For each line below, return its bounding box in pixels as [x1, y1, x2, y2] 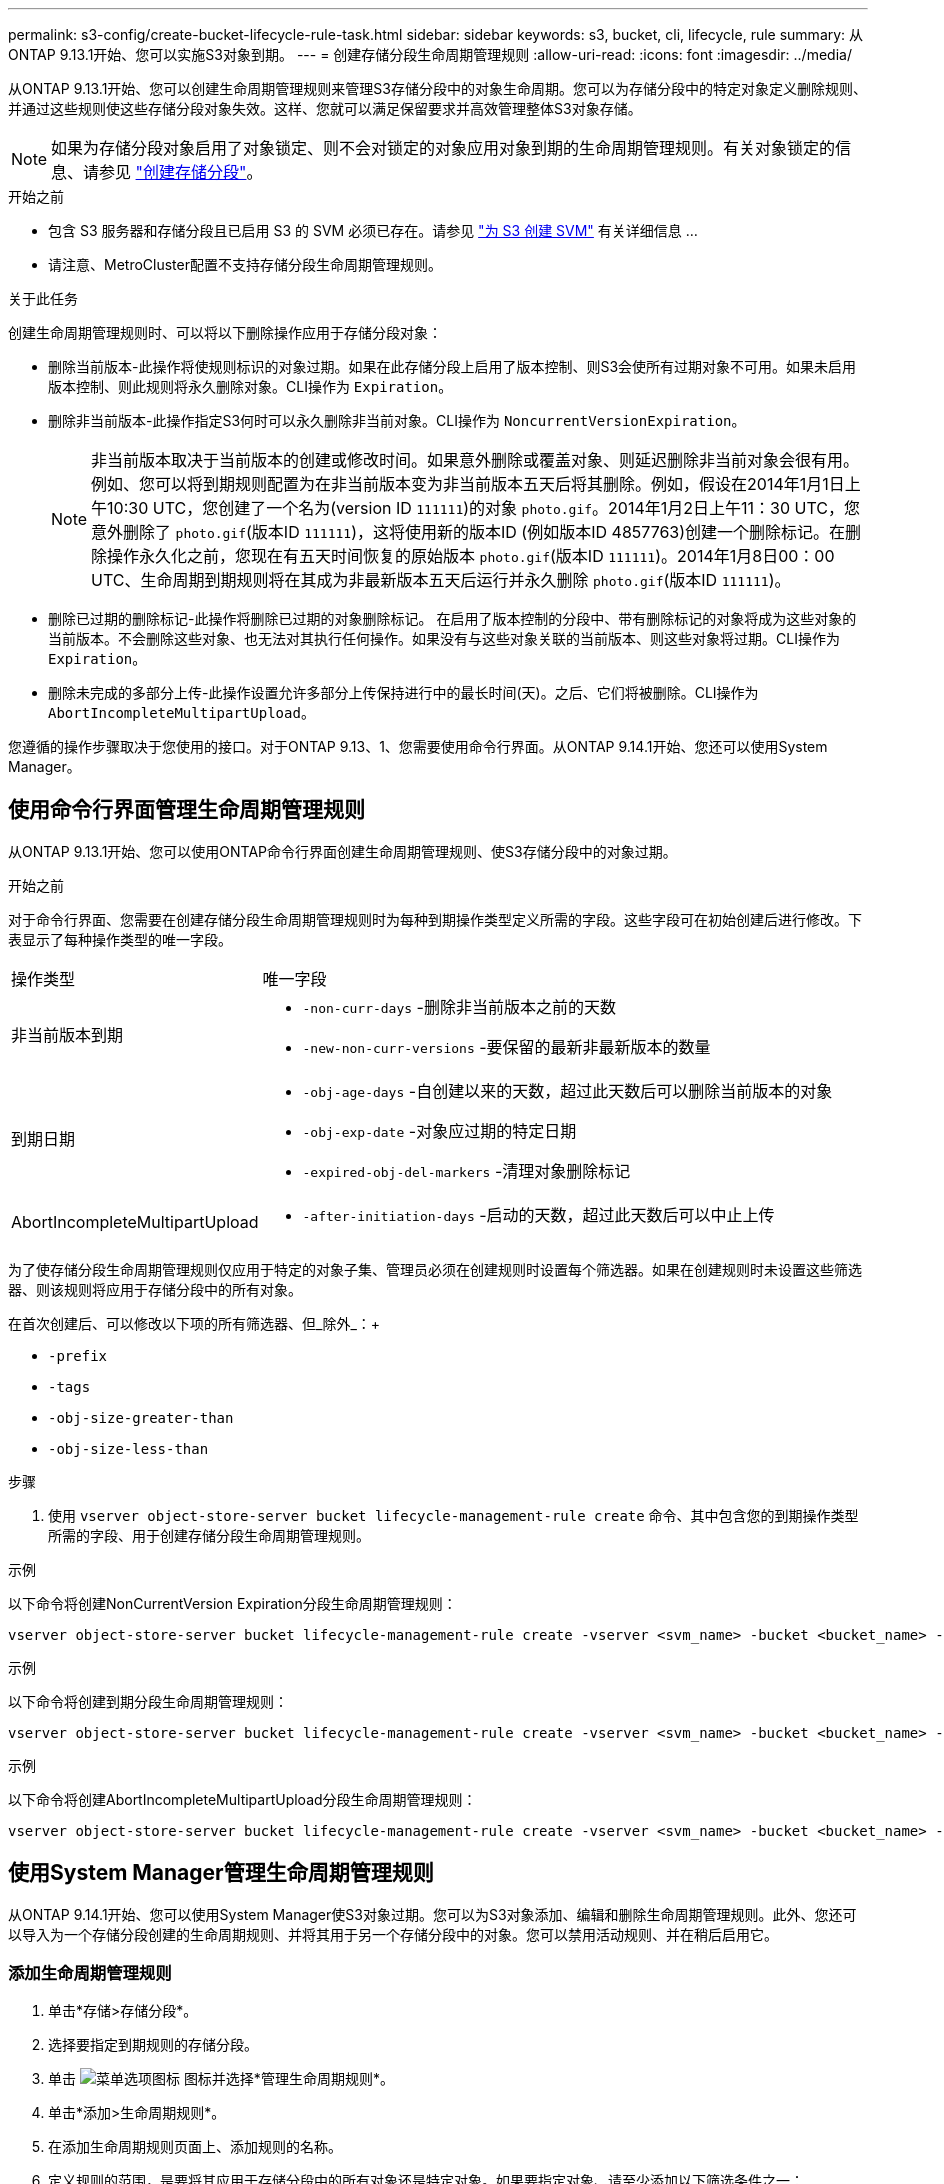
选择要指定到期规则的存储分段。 [48, 2036, 258, 2054]
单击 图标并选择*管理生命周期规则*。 [48, 2070, 394, 2088]
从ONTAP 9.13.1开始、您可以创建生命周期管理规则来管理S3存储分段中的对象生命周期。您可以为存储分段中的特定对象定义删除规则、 [8, 80, 867, 97]
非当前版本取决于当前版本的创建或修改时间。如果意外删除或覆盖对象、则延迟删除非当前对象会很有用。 [91, 450, 860, 470]
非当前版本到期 [11, 1024, 124, 1045]
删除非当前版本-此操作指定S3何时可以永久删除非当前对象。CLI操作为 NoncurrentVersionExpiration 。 [48, 412, 746, 429]
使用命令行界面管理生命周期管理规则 [8, 797, 365, 823]
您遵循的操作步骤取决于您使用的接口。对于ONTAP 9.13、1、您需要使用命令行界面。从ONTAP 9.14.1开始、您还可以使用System [8, 738, 828, 755]
